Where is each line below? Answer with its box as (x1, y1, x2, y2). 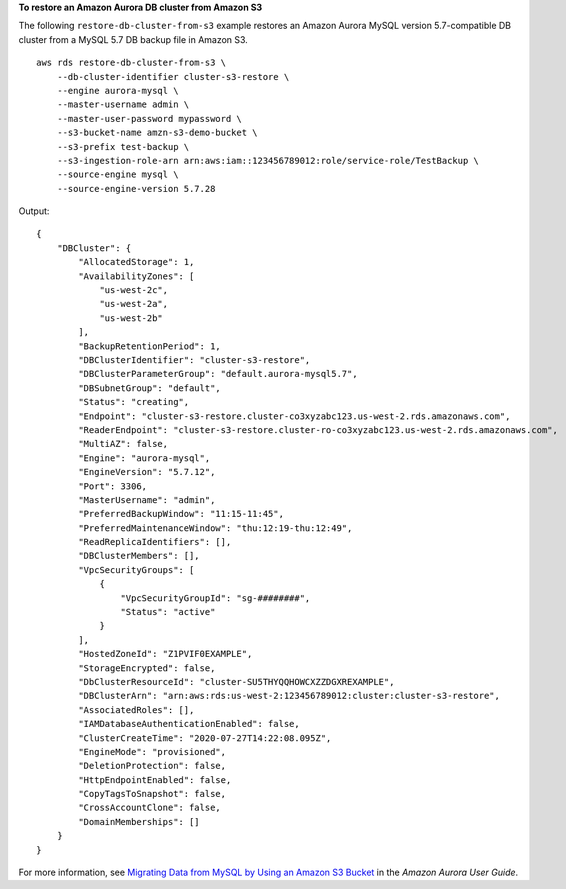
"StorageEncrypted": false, (78, 662, 216, 674)
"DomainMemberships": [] (78, 816, 200, 827)
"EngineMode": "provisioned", (78, 746, 227, 757)
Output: (18, 205, 50, 217)
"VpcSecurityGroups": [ (78, 564, 195, 575)
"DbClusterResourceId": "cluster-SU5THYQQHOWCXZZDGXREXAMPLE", (78, 676, 395, 687)
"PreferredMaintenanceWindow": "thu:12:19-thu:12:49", (78, 522, 353, 534)
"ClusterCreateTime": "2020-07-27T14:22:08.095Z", (78, 732, 332, 744)
